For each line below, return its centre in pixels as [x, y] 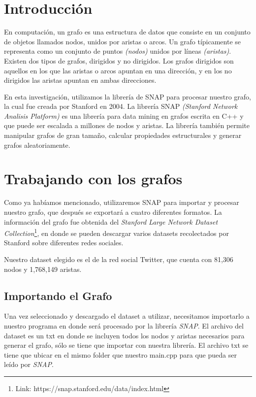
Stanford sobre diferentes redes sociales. [64, 243]
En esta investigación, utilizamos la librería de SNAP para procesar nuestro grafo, [128, 96]
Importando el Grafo [58, 295]
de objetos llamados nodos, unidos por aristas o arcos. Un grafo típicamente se [123, 41]
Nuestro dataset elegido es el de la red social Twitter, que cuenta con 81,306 [119, 259]
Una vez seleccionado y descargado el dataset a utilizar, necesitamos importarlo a [127, 316]
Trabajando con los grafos [93, 179]
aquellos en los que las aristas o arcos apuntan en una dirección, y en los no [118, 70]
